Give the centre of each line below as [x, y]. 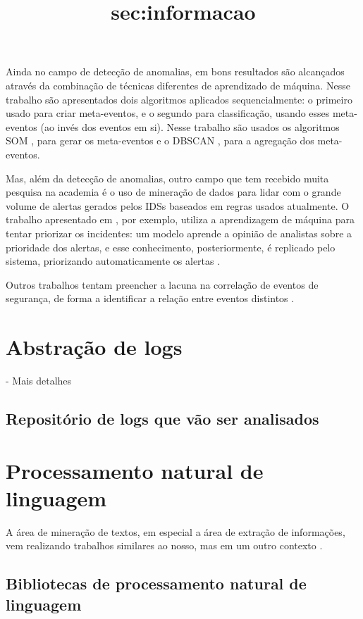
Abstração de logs [94, 347]
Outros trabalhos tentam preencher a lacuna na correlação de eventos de [162, 284]
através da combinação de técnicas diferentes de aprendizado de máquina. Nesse [178, 85]
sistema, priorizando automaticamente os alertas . [113, 261]
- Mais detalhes [39, 380]
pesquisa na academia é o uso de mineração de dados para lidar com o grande [173, 192]
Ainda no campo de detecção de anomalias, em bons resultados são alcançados [175, 71]
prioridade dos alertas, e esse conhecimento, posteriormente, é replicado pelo [171, 247]
